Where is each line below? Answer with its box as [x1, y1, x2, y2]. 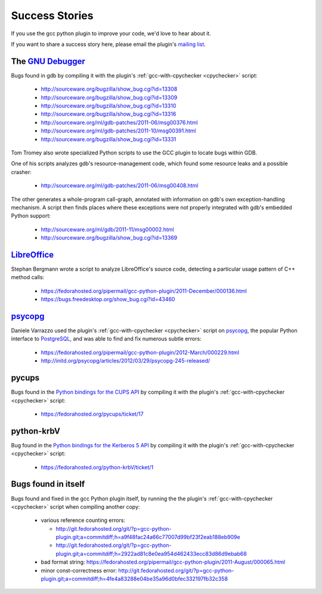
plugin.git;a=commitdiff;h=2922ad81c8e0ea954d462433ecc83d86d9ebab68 [55, 550, 247, 557]
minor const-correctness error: [41, 567, 117, 574]
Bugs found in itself [11, 479, 85, 489]
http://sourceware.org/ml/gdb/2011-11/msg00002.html [41, 225, 174, 233]
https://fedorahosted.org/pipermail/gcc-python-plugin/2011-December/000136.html [41, 287, 247, 295]
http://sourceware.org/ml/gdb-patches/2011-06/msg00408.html [41, 182, 199, 189]
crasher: [11, 168, 32, 175]
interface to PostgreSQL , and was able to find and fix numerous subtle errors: [11, 335, 202, 342]
